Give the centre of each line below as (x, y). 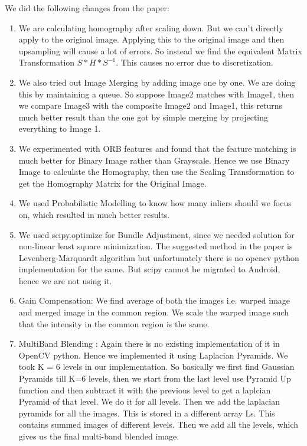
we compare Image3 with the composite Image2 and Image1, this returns (151, 105)
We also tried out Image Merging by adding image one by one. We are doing (157, 82)
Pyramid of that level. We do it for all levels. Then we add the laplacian (149, 401)
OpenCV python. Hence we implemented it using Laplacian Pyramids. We (153, 355)
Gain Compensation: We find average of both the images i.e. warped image (154, 300)
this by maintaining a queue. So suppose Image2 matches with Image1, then (156, 94)
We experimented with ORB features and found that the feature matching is (157, 148)
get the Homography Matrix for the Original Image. (112, 183)
